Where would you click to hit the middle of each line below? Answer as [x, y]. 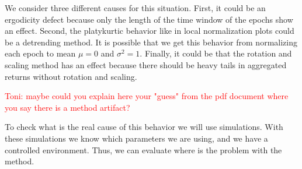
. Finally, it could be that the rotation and [216, 53]
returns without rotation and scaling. [71, 76]
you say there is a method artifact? [67, 107]
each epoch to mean [40, 53]
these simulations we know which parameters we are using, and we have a [136, 138]
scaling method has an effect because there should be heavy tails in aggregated [146, 64]
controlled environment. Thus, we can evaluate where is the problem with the [143, 149]
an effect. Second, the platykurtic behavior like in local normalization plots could [150, 31]
